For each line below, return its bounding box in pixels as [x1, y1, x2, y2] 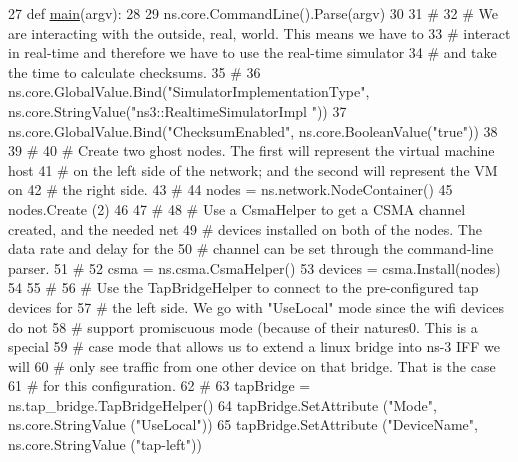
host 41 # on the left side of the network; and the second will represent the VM [8, 159, 498, 180]
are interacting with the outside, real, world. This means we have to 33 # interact [8, 22, 511, 43]
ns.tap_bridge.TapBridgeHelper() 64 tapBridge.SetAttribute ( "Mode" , [8, 394, 437, 415]
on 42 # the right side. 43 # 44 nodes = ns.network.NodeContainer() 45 [8, 179, 453, 200]
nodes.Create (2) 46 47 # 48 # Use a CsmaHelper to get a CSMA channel [8, 198, 466, 219]
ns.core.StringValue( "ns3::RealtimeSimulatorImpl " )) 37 [8, 100, 347, 121]
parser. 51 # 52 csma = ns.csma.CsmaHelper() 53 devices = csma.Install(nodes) [8, 257, 501, 278]
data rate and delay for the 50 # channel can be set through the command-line [8, 238, 494, 259]
